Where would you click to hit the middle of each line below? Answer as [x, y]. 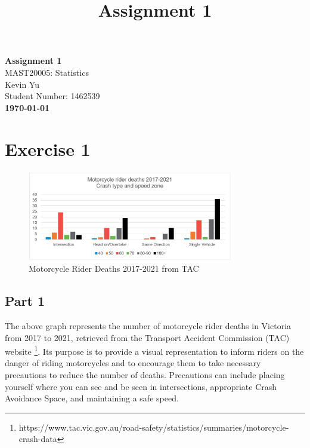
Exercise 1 [48, 148]
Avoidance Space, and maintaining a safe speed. [92, 398]
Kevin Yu [22, 84]
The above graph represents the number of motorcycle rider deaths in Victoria [148, 325]
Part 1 [25, 301]
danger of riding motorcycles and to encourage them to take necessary [133, 363]
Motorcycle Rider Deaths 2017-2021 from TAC [114, 269]
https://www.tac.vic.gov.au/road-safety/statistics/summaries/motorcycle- [154, 427]
